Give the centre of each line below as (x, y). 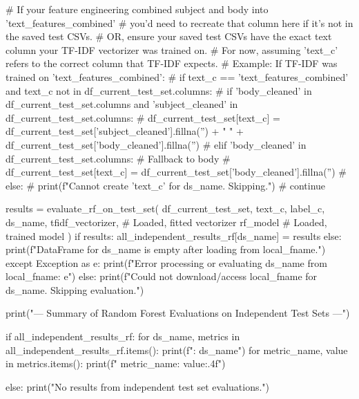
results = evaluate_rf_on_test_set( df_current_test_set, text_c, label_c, (165, 208)
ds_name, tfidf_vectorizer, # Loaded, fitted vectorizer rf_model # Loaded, (166, 222)
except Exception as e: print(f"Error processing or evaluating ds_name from (166, 262)
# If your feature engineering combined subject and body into (137, 9)
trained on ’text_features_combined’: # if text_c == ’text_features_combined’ (177, 76)
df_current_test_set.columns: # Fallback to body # (118, 158)
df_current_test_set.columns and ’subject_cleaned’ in (122, 104)
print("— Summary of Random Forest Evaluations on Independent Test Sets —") (178, 313)
